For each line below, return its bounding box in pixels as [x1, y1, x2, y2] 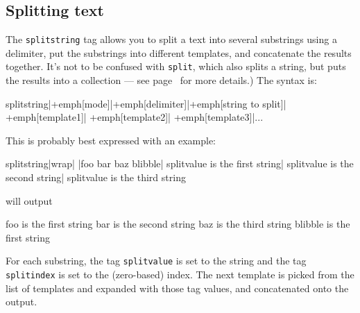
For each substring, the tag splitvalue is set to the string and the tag [6, 253, 307, 268]
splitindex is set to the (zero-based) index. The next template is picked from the [6, 267, 354, 282]
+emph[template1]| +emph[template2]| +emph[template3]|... [6, 110, 264, 124]
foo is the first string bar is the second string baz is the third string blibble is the [6, 217, 350, 231]
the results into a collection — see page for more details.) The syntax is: [6, 73, 317, 87]
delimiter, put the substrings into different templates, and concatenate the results [6, 45, 352, 60]
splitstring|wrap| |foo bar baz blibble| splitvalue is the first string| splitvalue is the [6, 156, 354, 171]
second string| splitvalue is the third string [6, 170, 186, 185]
